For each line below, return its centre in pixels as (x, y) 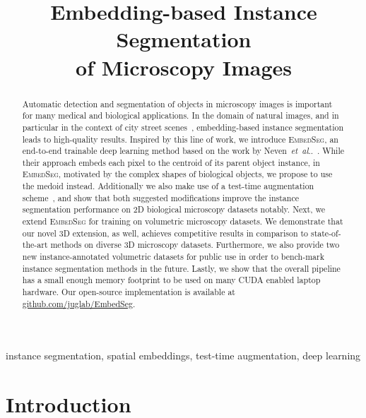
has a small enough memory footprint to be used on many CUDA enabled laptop (171, 280)
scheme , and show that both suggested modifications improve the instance (160, 197)
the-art (35, 245)
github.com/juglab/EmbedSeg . (79, 303)
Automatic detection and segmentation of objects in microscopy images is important (177, 103)
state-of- (326, 233)
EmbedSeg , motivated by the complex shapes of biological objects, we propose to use (177, 174)
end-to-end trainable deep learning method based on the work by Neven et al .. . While (183, 151)
